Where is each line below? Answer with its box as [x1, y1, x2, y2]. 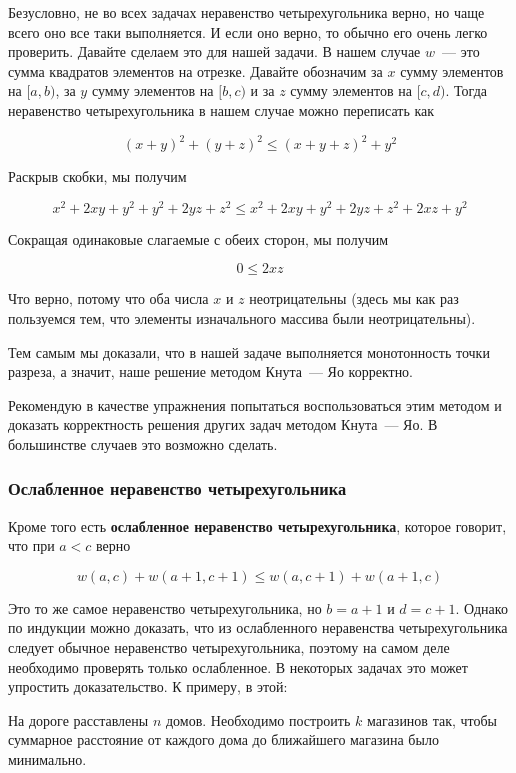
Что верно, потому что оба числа [8, 288, 209, 309]
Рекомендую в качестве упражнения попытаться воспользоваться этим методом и [8, 394, 502, 415]
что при [8, 535, 55, 556]
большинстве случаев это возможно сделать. [8, 433, 278, 454]
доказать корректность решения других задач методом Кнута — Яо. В [8, 414, 438, 435]
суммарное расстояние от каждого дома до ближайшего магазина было [8, 729, 439, 750]
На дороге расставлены [8, 709, 149, 730]
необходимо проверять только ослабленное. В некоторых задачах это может [8, 656, 468, 677]
